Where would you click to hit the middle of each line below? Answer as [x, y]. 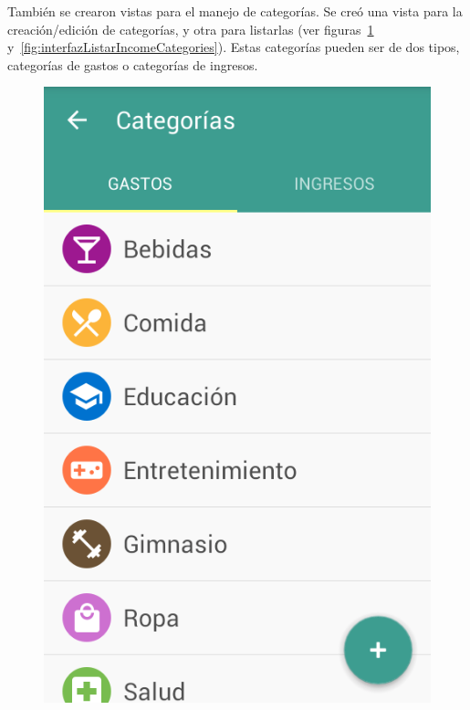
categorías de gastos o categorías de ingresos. [133, 64]
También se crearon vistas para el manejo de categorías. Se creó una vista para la [235, 11]
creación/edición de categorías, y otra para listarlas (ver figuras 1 [191, 29]
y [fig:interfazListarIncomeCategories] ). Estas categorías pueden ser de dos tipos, [234, 47]
